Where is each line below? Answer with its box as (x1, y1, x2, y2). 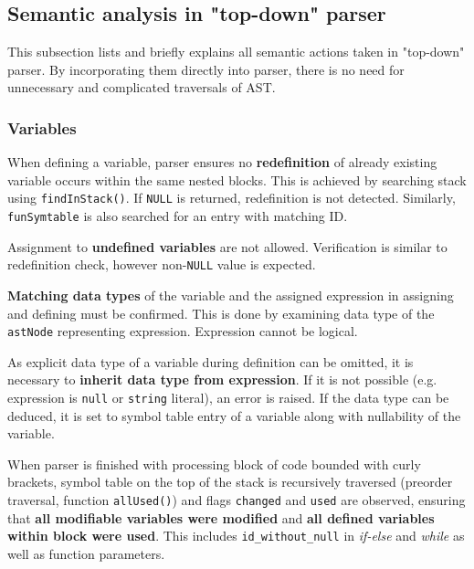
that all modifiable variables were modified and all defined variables (7, 508, 435, 527)
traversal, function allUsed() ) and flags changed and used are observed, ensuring (7, 490, 466, 510)
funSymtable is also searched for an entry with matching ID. (7, 206, 348, 226)
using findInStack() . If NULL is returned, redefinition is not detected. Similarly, (7, 188, 456, 207)
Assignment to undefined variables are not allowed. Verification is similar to (7, 237, 448, 256)
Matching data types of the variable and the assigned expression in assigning (7, 285, 454, 304)
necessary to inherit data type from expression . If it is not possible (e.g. (7, 370, 437, 389)
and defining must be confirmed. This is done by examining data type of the (7, 303, 435, 322)
